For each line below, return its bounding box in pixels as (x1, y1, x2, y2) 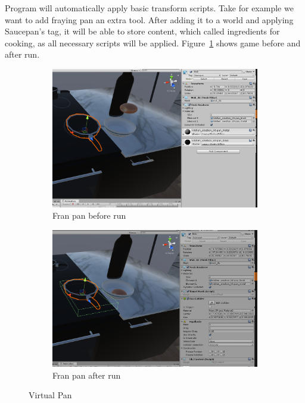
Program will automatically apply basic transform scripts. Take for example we (5, 2, 294, 14)
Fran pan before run (52, 209, 126, 222)
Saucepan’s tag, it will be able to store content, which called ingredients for (5, 25, 280, 37)
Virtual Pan (29, 389, 72, 401)
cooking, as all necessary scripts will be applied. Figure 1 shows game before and (5, 36, 301, 49)
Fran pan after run (52, 369, 121, 381)
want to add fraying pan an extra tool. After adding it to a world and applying (5, 13, 294, 26)
